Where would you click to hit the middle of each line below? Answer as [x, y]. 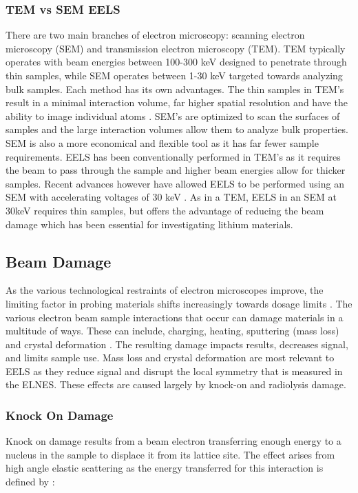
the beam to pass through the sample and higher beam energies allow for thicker [176, 170]
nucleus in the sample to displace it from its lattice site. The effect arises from [170, 454]
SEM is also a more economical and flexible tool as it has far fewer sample [162, 142]
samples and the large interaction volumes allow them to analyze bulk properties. [177, 129]
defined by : [30, 482]
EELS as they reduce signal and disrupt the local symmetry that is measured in [174, 371]
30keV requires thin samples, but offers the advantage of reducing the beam [165, 210]
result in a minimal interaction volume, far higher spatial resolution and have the [177, 102]
